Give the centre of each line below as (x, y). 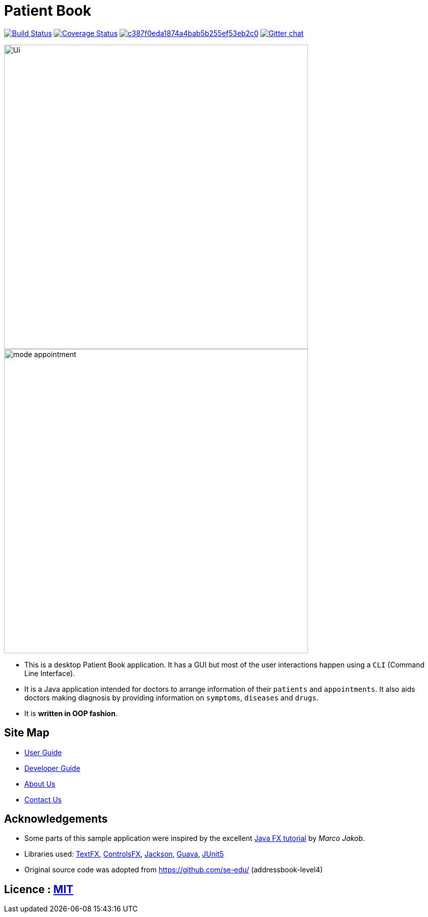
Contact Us (43, 799)
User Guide (43, 752)
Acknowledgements (56, 819)
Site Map (27, 733)
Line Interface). (50, 673)
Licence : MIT (39, 889)
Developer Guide (52, 768)
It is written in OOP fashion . (71, 713)
